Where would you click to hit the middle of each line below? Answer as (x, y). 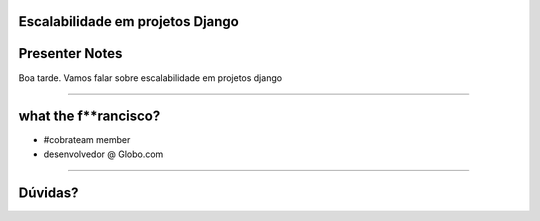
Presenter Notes (70, 53)
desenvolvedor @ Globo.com (103, 154)
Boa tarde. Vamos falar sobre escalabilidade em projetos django (150, 77)
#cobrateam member (87, 140)
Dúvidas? (48, 192)
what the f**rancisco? (89, 116)
